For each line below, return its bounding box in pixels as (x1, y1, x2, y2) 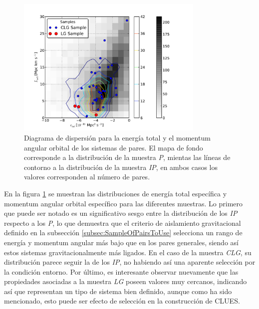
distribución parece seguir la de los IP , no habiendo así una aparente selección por (4, 257, 256, 267)
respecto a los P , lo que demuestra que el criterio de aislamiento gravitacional (4, 217, 241, 228)
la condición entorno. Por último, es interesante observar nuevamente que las (4, 266, 239, 277)
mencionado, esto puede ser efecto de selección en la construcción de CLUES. (4, 296, 240, 306)
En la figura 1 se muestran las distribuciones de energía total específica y (4, 188, 227, 198)
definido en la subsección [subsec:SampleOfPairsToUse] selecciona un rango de (4, 227, 243, 238)
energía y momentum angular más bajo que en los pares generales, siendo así (4, 237, 239, 247)
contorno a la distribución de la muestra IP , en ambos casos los (24, 161, 218, 172)
